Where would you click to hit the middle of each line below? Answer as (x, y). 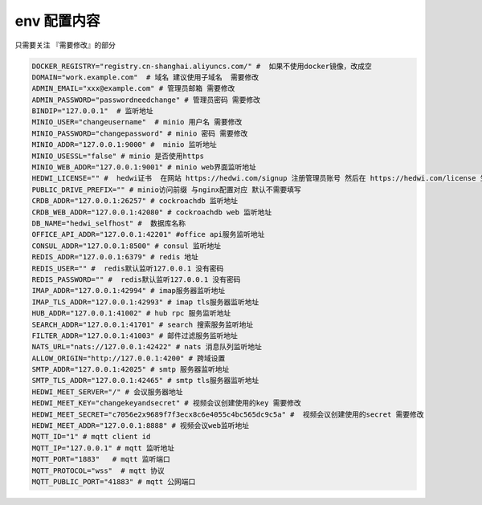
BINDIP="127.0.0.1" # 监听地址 (93, 111)
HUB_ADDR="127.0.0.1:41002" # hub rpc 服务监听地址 (131, 314)
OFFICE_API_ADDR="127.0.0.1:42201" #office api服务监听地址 (148, 234)
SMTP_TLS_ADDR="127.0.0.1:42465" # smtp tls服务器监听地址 (145, 381)
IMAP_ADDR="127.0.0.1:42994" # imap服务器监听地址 (129, 291)
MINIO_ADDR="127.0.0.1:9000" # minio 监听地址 (124, 145)
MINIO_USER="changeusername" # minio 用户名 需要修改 (137, 122)
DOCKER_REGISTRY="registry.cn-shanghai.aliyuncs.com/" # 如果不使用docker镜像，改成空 (202, 66)
